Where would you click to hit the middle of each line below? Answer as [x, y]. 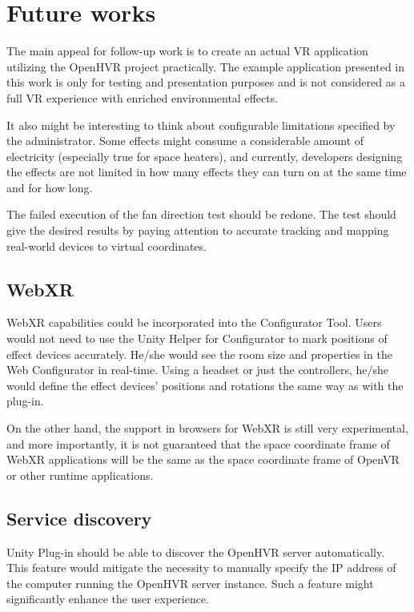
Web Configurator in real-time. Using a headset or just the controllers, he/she [198, 370]
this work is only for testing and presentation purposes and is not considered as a [206, 82]
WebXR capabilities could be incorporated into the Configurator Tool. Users [194, 322]
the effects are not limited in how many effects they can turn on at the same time [207, 172]
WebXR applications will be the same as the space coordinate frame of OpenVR [203, 459]
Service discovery [79, 518]
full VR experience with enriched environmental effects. [143, 97]
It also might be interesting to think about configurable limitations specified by [201, 125]
